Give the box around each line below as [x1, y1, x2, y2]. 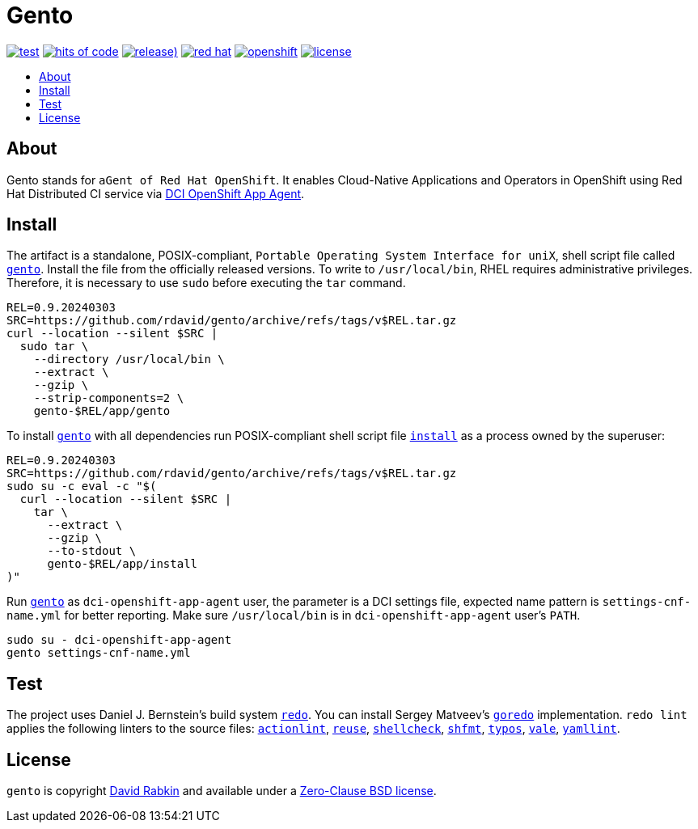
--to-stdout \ [47, 544, 137, 558]
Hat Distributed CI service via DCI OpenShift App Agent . [6, 186, 305, 201]
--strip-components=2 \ [33, 391, 184, 405]
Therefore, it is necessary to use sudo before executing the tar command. [6, 276, 406, 290]
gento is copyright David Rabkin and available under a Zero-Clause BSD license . [6, 784, 437, 798]
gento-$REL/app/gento [33, 404, 171, 418]
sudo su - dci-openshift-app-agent [6, 633, 232, 647]
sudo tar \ [19, 340, 89, 353]
